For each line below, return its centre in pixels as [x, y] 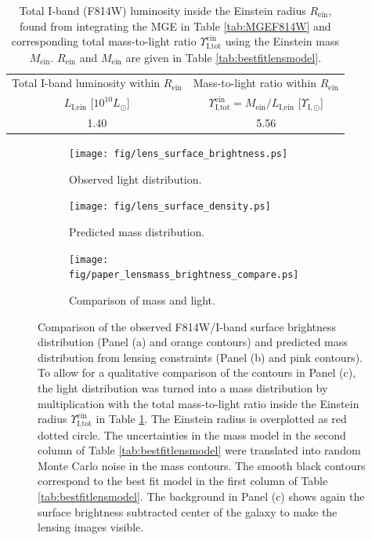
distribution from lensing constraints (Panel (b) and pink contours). [200, 357]
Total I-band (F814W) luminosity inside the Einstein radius [163, 10]
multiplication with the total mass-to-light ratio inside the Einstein [199, 403]
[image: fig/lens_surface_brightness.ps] [179, 154]
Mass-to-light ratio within [255, 83]
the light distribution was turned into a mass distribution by [183, 387]
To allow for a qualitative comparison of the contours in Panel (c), [197, 372]
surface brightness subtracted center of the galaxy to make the [188, 511]
